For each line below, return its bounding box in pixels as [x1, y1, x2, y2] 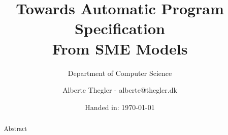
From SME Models [52, 38, 188, 59]
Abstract [4, 124, 27, 133]
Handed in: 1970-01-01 [85, 101, 155, 112]
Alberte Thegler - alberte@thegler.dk [62, 85, 177, 95]
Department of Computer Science [68, 67, 172, 78]
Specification [75, 18, 165, 39]
